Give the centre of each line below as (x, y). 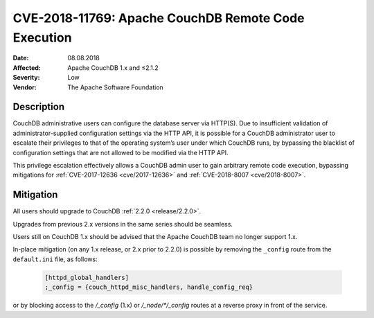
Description (39, 107)
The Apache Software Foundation (116, 87)
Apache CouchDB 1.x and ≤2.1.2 (113, 68)
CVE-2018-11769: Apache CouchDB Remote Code (159, 18)
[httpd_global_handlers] (87, 277)
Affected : (27, 68)
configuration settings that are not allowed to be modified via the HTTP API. (121, 152)
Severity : (26, 78)
